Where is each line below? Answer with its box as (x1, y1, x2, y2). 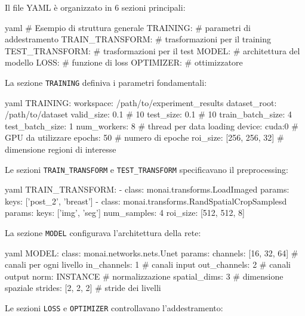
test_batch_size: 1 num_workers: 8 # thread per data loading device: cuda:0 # (5, 119, 298, 132)
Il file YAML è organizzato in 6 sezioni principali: (5, 1, 186, 13)
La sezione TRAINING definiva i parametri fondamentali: (5, 76, 207, 88)
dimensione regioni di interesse (5, 143, 116, 155)
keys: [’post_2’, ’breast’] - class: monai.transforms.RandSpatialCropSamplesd (5, 194, 287, 207)
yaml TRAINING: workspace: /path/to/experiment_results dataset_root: (5, 96, 277, 109)
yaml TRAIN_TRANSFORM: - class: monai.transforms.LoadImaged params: (5, 183, 289, 196)
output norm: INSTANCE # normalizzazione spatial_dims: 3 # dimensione (5, 269, 284, 282)
